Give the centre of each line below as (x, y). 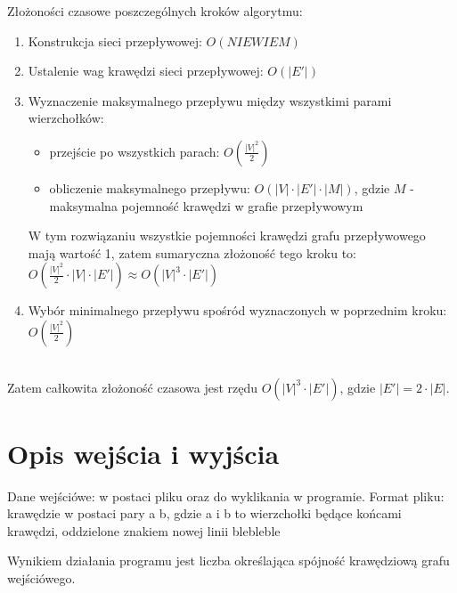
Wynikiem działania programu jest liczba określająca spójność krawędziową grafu (228, 561)
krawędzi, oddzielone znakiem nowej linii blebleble (144, 530)
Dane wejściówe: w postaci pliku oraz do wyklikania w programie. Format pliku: (226, 496)
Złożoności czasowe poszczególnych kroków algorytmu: (155, 11)
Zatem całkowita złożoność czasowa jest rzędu (133, 387)
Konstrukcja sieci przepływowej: (115, 41)
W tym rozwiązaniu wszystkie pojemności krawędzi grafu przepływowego (227, 236)
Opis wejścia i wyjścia (143, 453)
